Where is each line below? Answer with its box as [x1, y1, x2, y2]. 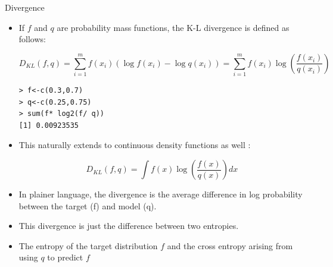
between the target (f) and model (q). [18, 199, 157, 212]
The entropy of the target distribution [18, 239, 158, 252]
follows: [18, 33, 46, 45]
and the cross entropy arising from [167, 239, 293, 252]
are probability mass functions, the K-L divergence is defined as [57, 21, 290, 33]
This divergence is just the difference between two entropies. [18, 219, 239, 232]
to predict [47, 251, 83, 263]
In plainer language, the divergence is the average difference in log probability [18, 188, 303, 200]
